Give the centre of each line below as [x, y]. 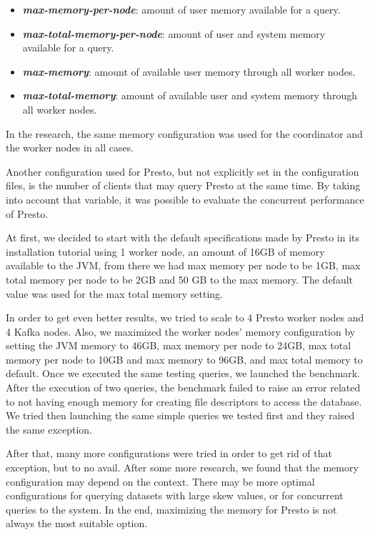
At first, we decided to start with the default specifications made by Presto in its [183, 237]
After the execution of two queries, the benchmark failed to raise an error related [183, 387]
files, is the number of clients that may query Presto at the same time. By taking [183, 185]
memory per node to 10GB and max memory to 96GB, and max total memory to [184, 359]
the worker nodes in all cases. [70, 147]
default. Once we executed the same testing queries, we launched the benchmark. [183, 373]
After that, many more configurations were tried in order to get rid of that [169, 453]
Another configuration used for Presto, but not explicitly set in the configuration [182, 171]
